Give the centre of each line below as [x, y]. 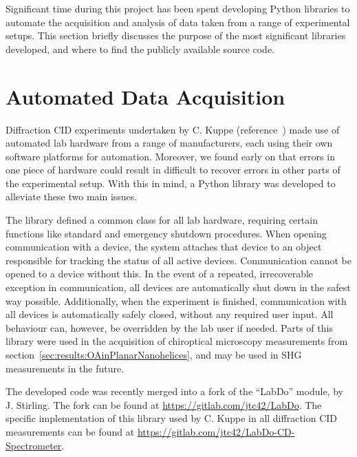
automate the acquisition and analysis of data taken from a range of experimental [178, 22]
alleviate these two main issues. [72, 196]
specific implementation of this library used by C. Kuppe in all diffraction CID [172, 418]
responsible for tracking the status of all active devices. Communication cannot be [178, 260]
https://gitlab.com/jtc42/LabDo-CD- [216, 431]
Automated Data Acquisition [145, 96]
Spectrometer [34, 445]
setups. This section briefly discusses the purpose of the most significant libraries [176, 35]
